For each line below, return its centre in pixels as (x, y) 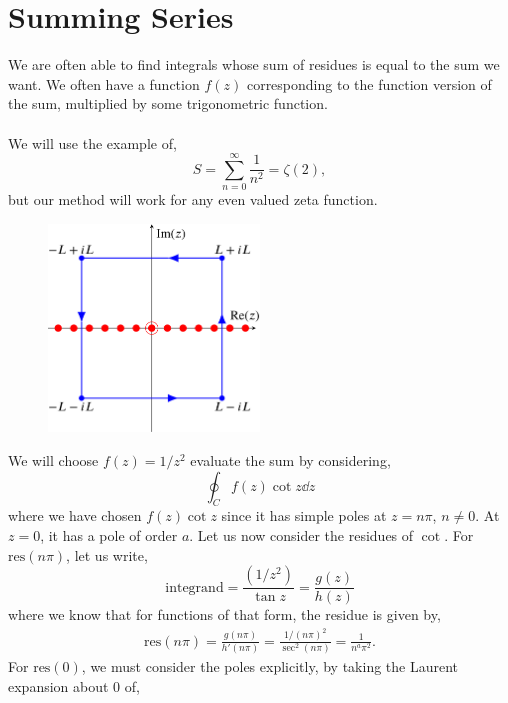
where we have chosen (75, 515)
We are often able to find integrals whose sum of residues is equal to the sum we (254, 64)
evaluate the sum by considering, (290, 459)
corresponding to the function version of (369, 83)
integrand (194, 587)
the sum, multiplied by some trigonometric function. (168, 103)
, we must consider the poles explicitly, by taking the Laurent (270, 666)
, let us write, (107, 554)
